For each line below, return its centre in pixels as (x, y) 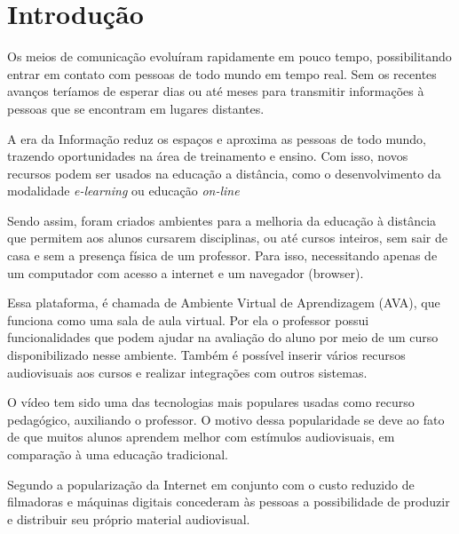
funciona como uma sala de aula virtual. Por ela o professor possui (188, 319)
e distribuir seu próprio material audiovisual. (129, 518)
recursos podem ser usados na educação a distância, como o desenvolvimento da (224, 173)
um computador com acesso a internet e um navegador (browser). (186, 272)
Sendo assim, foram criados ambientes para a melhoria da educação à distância (222, 220)
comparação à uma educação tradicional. (118, 454)
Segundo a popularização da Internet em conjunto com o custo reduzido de (211, 484)
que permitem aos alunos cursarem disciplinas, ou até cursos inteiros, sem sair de (228, 238)
